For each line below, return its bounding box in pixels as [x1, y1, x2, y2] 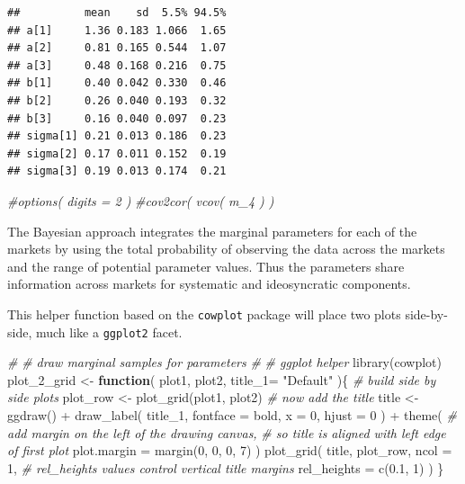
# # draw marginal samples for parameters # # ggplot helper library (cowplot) [7, 353, 442, 372]
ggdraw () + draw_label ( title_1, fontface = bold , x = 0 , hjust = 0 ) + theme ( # [7, 406, 457, 424]
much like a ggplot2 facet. [35, 322, 183, 341]
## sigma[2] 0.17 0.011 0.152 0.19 [7, 147, 227, 160]
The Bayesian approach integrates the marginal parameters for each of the [7, 221, 417, 240]
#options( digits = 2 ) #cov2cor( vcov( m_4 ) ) [7, 191, 274, 210]
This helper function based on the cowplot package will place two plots [7, 304, 401, 323]
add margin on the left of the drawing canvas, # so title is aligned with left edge [7, 423, 446, 442]
